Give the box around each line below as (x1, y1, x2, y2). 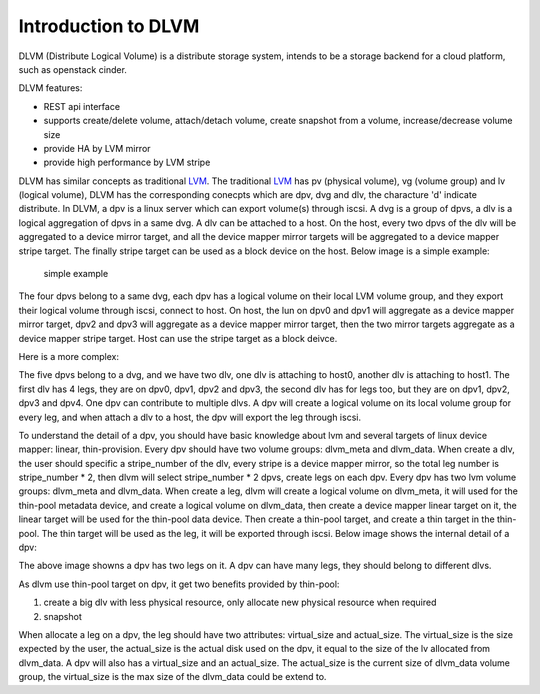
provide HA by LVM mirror (43, 142, 151, 154)
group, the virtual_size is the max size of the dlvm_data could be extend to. (18, 671, 327, 683)
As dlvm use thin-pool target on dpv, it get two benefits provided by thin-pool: (18, 578, 340, 590)
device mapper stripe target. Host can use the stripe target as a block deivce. (18, 332, 338, 344)
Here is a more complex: (18, 350, 120, 362)
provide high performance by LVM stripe (43, 156, 211, 169)
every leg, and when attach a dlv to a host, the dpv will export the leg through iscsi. (18, 411, 362, 423)
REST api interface (43, 100, 120, 112)
